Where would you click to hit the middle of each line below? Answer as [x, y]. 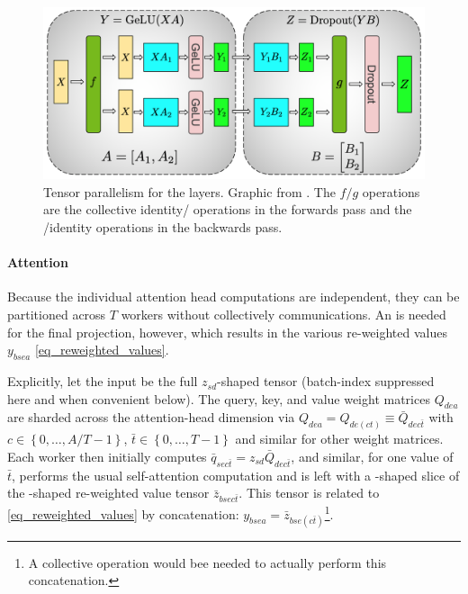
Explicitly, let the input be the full [103, 381]
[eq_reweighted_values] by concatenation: [123, 513]
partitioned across [57, 315]
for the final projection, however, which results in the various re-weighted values [227, 332]
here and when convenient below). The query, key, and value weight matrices [219, 398]
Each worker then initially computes [107, 456]
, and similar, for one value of [372, 456]
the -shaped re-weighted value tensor [108, 493]
